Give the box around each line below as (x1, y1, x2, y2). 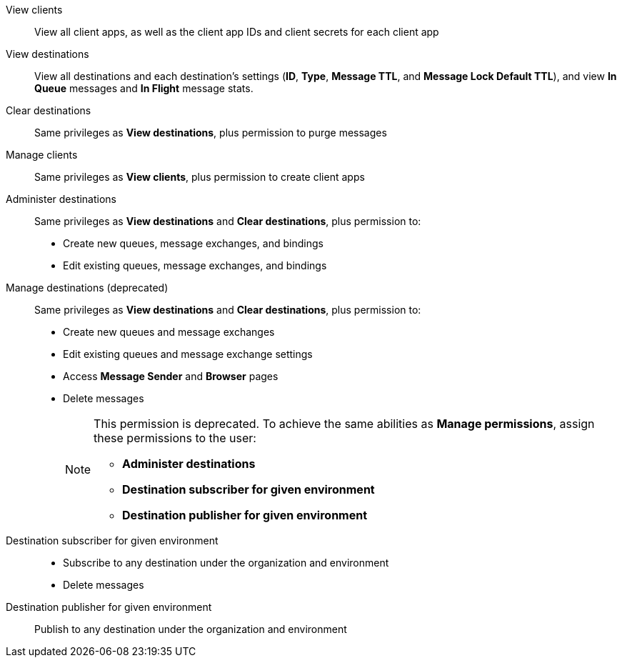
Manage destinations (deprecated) (6, 281, 169, 294)
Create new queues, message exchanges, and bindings (63, 237, 323, 249)
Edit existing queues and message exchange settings (63, 348, 313, 360)
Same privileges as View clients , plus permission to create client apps (34, 171, 365, 183)
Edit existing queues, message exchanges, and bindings (63, 259, 327, 271)
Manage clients (6, 149, 78, 161)
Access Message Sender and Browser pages (63, 370, 279, 382)
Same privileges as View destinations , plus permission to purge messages (34, 126, 387, 139)
